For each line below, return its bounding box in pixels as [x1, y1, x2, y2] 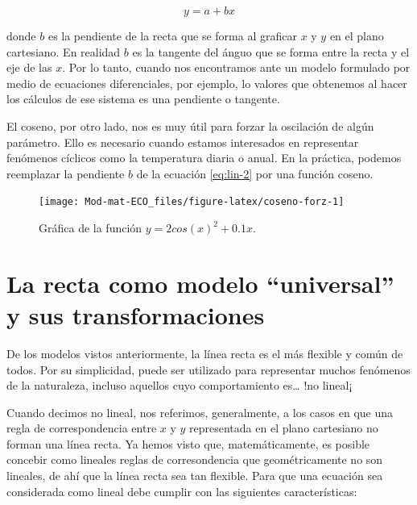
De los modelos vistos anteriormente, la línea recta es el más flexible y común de [6, 344, 403, 361]
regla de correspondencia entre [6, 419, 157, 436]
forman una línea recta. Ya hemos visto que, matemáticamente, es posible [6, 435, 370, 452]
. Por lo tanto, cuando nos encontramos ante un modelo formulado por [62, 59, 411, 76]
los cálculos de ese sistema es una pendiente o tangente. [6, 90, 280, 107]
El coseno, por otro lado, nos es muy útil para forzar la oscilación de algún [6, 117, 374, 134]
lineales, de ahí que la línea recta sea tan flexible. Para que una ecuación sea [6, 467, 383, 484]
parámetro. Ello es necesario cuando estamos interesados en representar [6, 133, 359, 150]
